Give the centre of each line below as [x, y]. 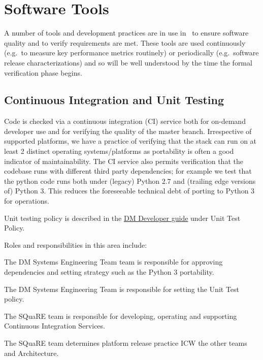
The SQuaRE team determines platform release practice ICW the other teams [126, 342]
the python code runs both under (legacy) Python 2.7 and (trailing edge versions [130, 181]
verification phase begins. [43, 72]
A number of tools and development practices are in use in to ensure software [126, 33]
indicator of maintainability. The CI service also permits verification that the [124, 161]
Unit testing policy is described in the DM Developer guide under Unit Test [122, 218]
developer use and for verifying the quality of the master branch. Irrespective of [128, 131]
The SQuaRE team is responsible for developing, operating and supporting [121, 316]
